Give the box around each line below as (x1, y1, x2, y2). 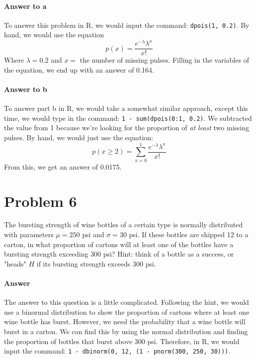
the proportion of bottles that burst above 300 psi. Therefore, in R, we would (4, 336, 240, 346)
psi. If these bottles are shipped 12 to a (129, 229, 249, 240)
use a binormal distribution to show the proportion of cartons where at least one (4, 306, 250, 317)
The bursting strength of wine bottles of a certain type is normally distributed (4, 219, 243, 230)
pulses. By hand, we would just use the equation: (4, 132, 153, 143)
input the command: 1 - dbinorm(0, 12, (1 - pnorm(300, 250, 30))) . (4, 346, 231, 356)
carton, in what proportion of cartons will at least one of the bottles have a (4, 239, 234, 249)
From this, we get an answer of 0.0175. (4, 161, 122, 172)
